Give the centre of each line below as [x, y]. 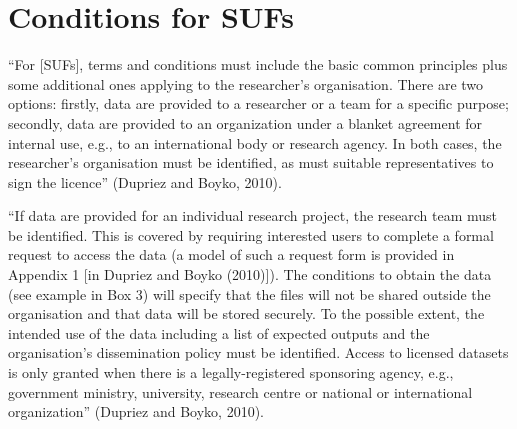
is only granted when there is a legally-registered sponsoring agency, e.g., [231, 372]
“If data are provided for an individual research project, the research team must [252, 215]
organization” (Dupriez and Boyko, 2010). [136, 411]
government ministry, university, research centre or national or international [240, 391]
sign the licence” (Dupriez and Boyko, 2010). [145, 181]
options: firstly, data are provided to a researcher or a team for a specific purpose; [258, 103]
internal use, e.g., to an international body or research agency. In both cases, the [255, 142]
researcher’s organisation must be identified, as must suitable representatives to [251, 162]
